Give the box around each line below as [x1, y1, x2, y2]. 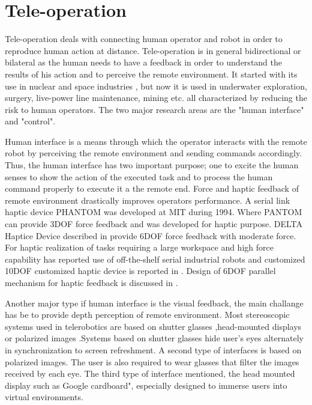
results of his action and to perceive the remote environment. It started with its [5, 67, 298, 80]
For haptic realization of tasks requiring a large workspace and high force [5, 241, 274, 254]
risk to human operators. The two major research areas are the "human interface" [5, 103, 304, 115]
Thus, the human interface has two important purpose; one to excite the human [5, 159, 299, 171]
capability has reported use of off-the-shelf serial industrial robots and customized [5, 252, 305, 265]
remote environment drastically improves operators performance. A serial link [5, 193, 290, 206]
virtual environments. [5, 391, 83, 403]
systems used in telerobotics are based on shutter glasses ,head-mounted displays [5, 320, 302, 332]
